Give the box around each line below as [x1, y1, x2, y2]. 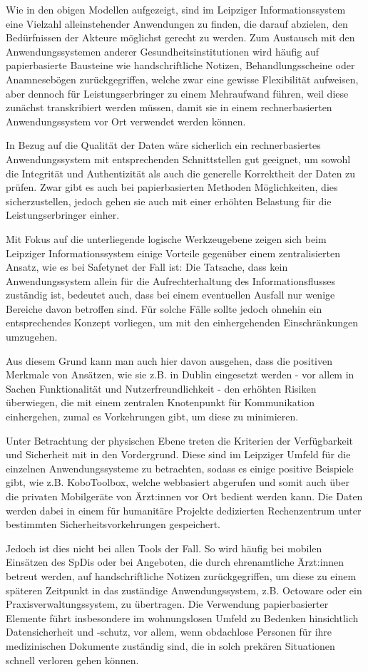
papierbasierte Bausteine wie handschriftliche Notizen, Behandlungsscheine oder [6, 58, 355, 73]
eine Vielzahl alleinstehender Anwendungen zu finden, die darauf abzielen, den [6, 16, 348, 31]
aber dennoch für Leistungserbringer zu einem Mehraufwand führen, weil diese [6, 86, 349, 100]
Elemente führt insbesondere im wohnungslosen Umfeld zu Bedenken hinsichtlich [6, 610, 359, 625]
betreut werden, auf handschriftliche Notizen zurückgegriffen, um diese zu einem [6, 568, 357, 583]
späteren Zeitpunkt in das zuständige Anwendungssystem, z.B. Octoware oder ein [6, 582, 362, 597]
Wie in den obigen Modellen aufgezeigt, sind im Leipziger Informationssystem [6, 2, 346, 16]
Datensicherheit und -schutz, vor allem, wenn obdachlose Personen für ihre [6, 624, 332, 639]
